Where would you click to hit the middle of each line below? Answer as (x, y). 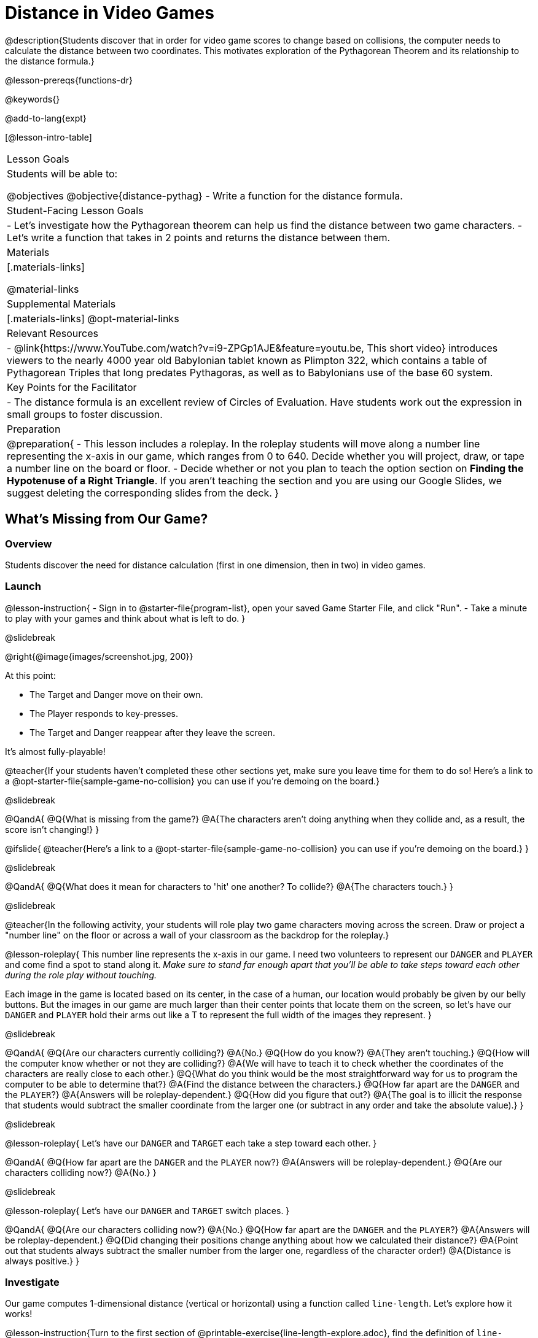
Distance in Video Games (110, 13)
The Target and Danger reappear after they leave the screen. (153, 732)
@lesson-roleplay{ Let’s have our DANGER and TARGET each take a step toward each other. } (191, 1143)
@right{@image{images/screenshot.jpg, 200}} (99, 656)
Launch (23, 586)
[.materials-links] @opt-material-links (93, 318)
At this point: (30, 675)
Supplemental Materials (61, 304)
